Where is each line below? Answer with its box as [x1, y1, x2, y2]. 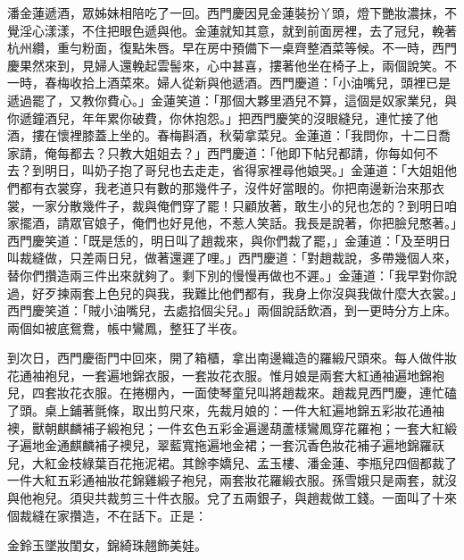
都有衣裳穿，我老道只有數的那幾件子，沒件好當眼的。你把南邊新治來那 [19, 178, 432, 196]
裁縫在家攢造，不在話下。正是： [19, 506, 207, 524]
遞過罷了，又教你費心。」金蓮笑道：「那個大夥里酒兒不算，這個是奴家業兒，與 [7, 90, 457, 109]
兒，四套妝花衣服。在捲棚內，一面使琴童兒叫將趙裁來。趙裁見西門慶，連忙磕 [7, 383, 457, 402]
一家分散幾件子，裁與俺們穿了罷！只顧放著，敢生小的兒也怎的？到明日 [31, 196, 444, 214]
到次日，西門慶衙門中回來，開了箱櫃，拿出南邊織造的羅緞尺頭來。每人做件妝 [7, 348, 457, 367]
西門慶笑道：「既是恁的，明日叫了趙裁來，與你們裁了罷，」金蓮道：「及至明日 [7, 230, 451, 249]
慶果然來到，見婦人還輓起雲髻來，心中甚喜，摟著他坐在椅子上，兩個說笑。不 [7, 55, 457, 74]
